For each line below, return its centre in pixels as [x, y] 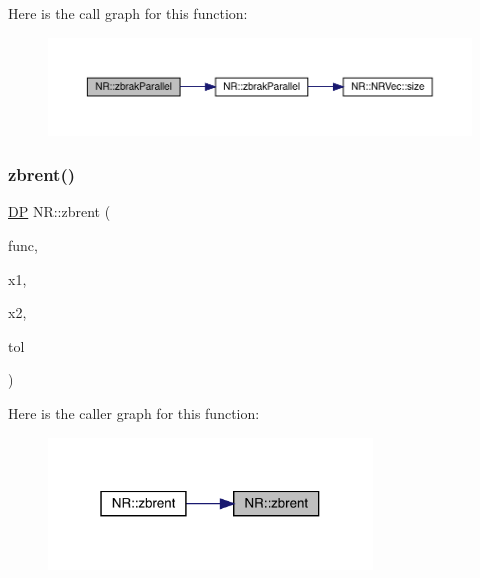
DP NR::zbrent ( [59, 211]
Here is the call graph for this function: [128, 13]
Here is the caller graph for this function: [134, 412]
